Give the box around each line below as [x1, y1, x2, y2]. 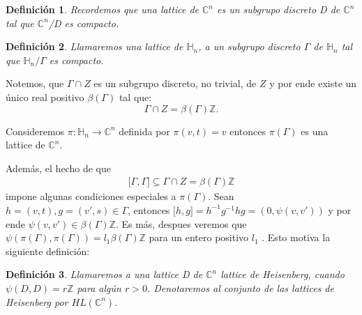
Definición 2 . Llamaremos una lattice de [6, 39, 183, 54]
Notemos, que [6, 76, 64, 91]
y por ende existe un [269, 76, 357, 91]
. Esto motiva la [262, 230, 331, 245]
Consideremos [6, 123, 65, 138]
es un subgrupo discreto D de [217, 2, 340, 16]
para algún [77, 280, 121, 295]
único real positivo [6, 89, 84, 104]
